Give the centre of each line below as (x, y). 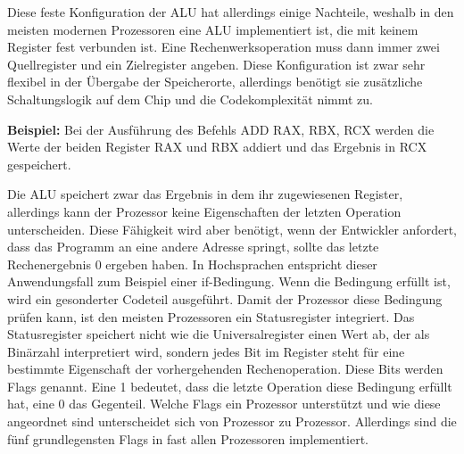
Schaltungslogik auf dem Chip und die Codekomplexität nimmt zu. (191, 99)
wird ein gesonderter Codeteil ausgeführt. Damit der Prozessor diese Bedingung (225, 298)
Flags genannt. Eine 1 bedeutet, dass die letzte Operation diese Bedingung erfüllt (230, 386)
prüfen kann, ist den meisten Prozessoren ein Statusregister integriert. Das (211, 316)
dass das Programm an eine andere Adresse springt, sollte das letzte (193, 247)
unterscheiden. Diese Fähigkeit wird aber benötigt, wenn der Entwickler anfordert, (232, 229)
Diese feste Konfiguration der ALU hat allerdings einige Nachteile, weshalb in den (231, 12)
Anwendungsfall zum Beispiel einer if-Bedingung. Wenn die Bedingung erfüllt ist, (229, 281)
